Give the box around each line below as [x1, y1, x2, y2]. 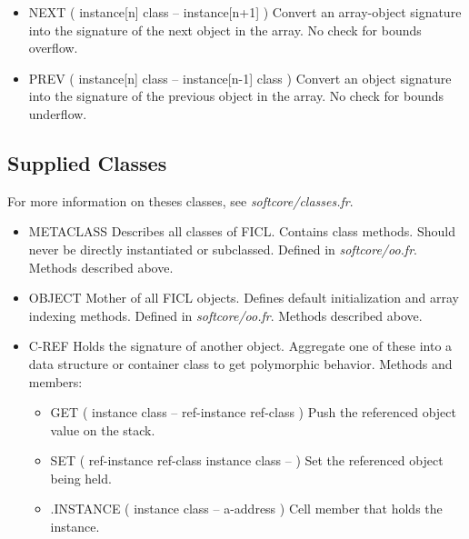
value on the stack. [50, 420, 155, 439]
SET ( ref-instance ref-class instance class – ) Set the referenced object [50, 451, 444, 470]
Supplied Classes [7, 148, 167, 176]
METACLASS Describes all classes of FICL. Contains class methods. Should [28, 222, 455, 241]
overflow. [28, 38, 78, 57]
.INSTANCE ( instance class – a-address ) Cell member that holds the [50, 499, 443, 518]
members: [28, 372, 83, 391]
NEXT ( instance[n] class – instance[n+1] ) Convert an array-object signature [28, 3, 462, 21]
